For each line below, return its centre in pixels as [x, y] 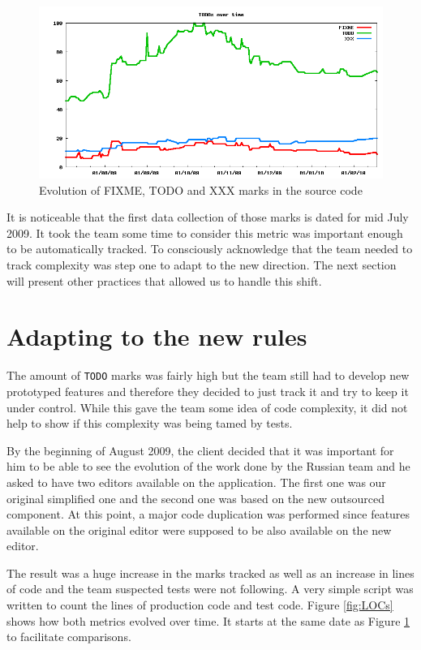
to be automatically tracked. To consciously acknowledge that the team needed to [210, 249]
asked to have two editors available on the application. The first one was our [196, 482]
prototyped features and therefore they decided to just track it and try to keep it [208, 391]
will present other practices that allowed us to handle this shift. [164, 280]
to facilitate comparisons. [69, 637]
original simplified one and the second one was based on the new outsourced [195, 498]
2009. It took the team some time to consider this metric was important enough [205, 232]
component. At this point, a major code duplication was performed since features [208, 514]
